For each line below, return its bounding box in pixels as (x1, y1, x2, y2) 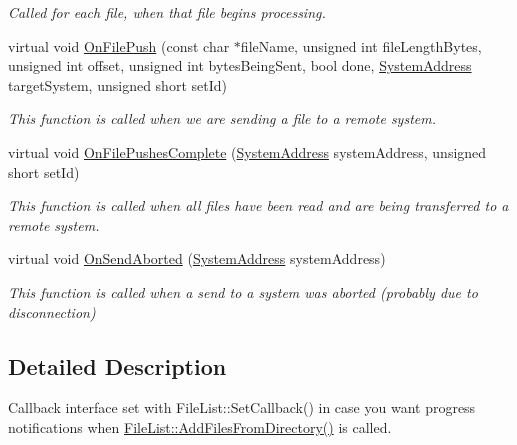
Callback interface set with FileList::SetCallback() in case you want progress (8, 397, 476, 418)
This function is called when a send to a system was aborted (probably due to (8, 281, 478, 302)
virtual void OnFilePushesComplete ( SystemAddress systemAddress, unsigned (8, 141, 487, 162)
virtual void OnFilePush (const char (8, 35, 230, 56)
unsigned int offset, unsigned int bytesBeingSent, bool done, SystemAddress (8, 55, 472, 76)
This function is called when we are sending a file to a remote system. (8, 108, 436, 129)
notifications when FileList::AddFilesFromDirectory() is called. (8, 416, 392, 437)
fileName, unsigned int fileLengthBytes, (240, 35, 482, 56)
